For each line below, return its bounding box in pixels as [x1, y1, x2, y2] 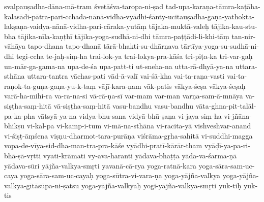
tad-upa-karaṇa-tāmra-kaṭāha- [165, 1, 260, 11]
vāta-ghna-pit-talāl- [195, 100, 256, 111]
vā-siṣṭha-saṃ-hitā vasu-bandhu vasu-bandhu [53, 100, 194, 111]
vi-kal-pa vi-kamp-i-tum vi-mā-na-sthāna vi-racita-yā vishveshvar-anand [26, 120, 251, 131]
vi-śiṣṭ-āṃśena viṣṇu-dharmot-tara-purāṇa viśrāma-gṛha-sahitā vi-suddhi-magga [4, 130, 253, 141]
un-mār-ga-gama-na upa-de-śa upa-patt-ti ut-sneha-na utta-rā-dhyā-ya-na [4, 60, 233, 71]
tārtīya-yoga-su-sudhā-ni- [181, 41, 259, 51]
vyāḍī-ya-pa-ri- [204, 140, 250, 151]
